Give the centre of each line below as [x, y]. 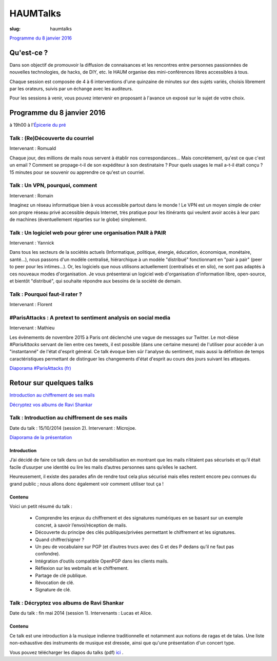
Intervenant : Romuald [33, 148]
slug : [15, 29]
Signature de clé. [53, 590]
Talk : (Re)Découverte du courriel [52, 138]
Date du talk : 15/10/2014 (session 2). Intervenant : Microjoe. [73, 428]
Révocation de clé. [55, 583]
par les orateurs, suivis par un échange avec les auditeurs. [71, 89]
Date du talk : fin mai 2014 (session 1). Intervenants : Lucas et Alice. [81, 613]
